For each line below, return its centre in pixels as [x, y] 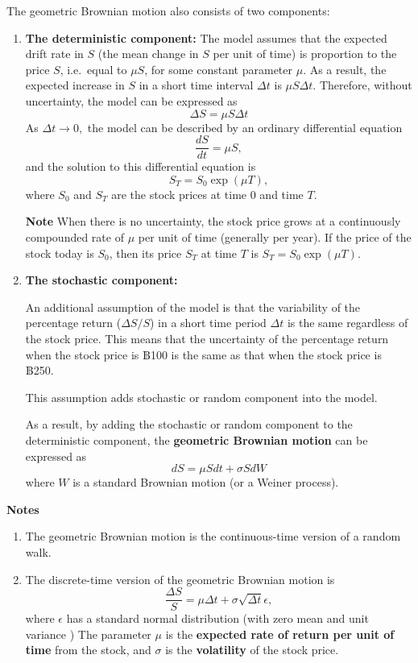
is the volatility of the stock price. [252, 650]
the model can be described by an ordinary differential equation [245, 127]
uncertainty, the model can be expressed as [131, 100]
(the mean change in [148, 54]
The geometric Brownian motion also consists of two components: [168, 10]
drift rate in [54, 54]
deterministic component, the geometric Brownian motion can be [197, 439]
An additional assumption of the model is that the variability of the [193, 307]
